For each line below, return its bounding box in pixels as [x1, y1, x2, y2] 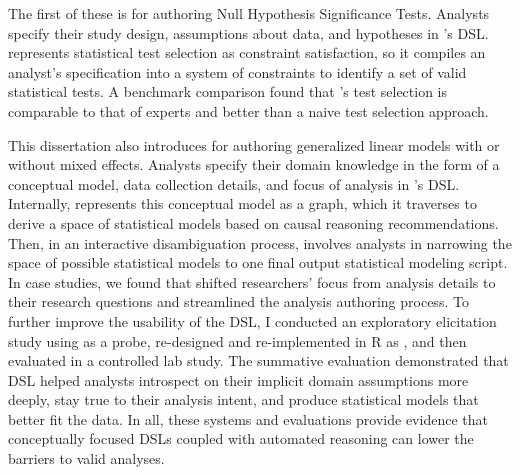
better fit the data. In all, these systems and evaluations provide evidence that [8, 408, 488, 429]
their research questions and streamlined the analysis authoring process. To [8, 291, 469, 312]
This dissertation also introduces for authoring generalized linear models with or [8, 134, 500, 155]
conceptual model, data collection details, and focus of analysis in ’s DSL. [8, 173, 460, 194]
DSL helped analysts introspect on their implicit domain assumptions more [8, 369, 469, 390]
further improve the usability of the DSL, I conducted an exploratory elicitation [8, 310, 497, 331]
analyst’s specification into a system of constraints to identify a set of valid [8, 61, 467, 82]
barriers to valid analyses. [8, 448, 165, 469]
